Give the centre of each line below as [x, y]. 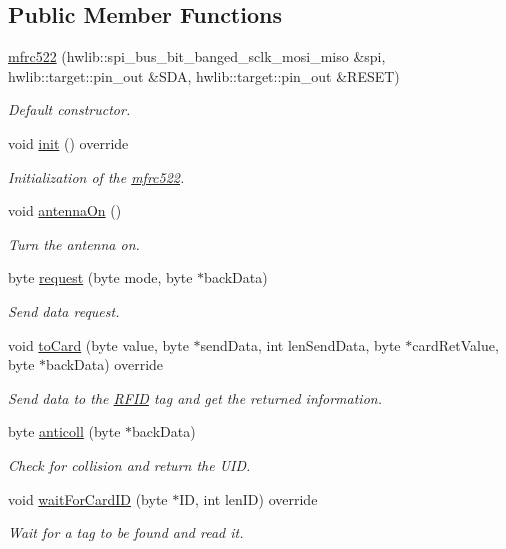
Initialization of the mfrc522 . [96, 176]
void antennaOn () [65, 210]
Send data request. [64, 310]
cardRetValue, [455, 344]
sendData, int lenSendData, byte [300, 344]
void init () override [68, 142]
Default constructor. [69, 109]
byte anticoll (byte [64, 431]
